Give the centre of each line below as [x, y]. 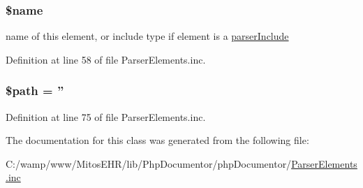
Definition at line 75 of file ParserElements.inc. [106, 116]
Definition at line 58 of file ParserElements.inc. [106, 59]
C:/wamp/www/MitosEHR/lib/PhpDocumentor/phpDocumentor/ [149, 163]
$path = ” [35, 91]
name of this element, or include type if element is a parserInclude [147, 36]
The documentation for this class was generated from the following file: [157, 140]
